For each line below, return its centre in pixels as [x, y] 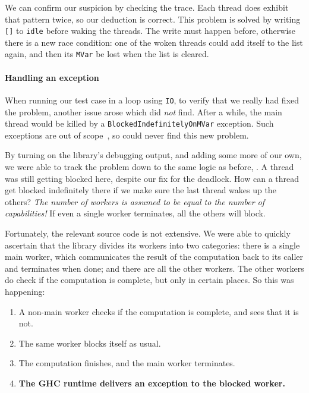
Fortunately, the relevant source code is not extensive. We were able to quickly [148, 233]
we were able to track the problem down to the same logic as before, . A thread [149, 166]
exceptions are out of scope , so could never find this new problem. [127, 135]
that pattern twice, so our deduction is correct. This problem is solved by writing [153, 19]
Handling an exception [52, 77]
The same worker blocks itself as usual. [90, 343]
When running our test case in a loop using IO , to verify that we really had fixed [152, 100]
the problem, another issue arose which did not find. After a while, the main [144, 111]
